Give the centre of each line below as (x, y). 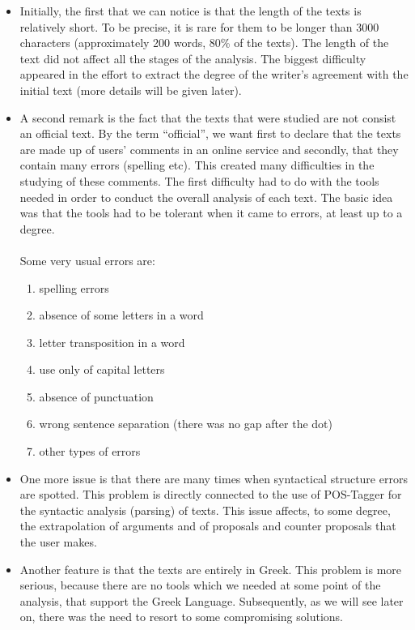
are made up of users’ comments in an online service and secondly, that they (209, 149)
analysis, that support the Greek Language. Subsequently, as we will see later (212, 600)
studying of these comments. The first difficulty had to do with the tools (199, 180)
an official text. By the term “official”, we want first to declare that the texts (210, 133)
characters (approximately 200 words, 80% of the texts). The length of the (204, 43)
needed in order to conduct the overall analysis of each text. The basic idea (206, 197)
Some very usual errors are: (87, 260)
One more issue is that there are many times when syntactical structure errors (214, 478)
